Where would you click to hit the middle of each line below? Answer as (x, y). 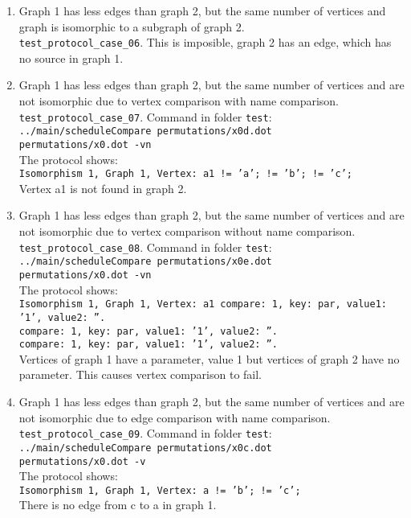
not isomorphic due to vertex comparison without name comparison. (187, 231)
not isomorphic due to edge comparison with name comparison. (175, 417)
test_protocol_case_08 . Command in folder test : (145, 247)
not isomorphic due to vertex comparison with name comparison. (179, 101)
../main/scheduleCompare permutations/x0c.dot (145, 448)
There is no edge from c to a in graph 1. (118, 505)
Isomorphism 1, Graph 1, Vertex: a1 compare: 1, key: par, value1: (203, 304)
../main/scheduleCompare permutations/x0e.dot (145, 262)
